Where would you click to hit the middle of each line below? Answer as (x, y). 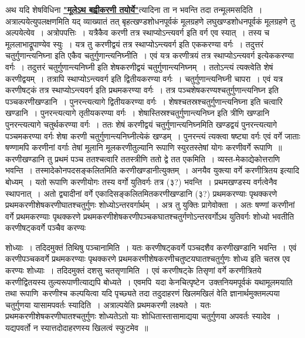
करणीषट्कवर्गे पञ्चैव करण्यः (46, 228)
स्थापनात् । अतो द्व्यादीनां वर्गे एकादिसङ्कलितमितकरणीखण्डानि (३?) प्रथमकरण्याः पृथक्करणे (141, 193)
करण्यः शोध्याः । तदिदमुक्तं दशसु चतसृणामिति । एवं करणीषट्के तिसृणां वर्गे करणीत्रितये (133, 270)
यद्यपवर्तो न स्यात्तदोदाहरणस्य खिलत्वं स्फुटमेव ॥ (77, 328)
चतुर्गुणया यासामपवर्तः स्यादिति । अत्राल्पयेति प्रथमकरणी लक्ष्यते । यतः (108, 304)
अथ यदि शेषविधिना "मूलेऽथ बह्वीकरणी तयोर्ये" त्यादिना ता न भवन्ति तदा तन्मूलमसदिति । (134, 9)
